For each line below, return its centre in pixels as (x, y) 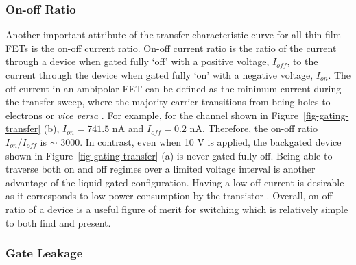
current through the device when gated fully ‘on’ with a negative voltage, (159, 75)
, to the (302, 61)
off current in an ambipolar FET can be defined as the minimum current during (174, 88)
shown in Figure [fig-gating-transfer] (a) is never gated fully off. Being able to (169, 155)
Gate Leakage (44, 253)
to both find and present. (58, 222)
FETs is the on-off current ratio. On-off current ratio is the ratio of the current (171, 48)
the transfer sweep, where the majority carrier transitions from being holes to (168, 102)
